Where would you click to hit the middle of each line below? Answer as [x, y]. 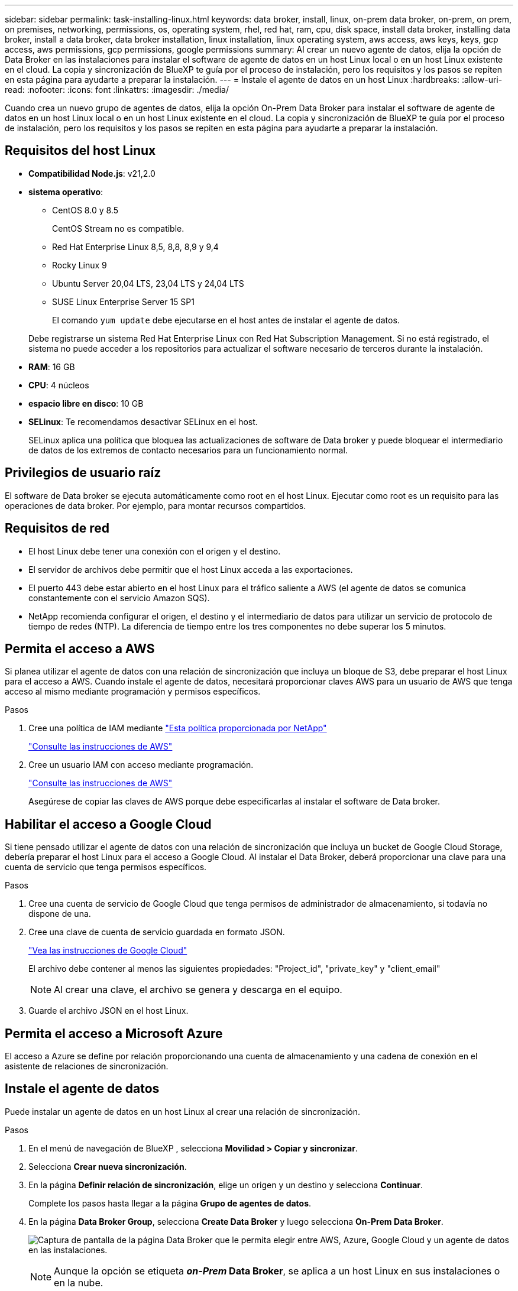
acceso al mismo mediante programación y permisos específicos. [133, 692]
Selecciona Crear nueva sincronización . [108, 1166]
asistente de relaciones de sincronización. [87, 1066]
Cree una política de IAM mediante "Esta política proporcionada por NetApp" [178, 728]
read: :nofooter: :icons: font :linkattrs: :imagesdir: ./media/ [117, 90]
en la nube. [79, 1282]
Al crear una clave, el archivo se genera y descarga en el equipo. [198, 990]
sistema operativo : [66, 192]
